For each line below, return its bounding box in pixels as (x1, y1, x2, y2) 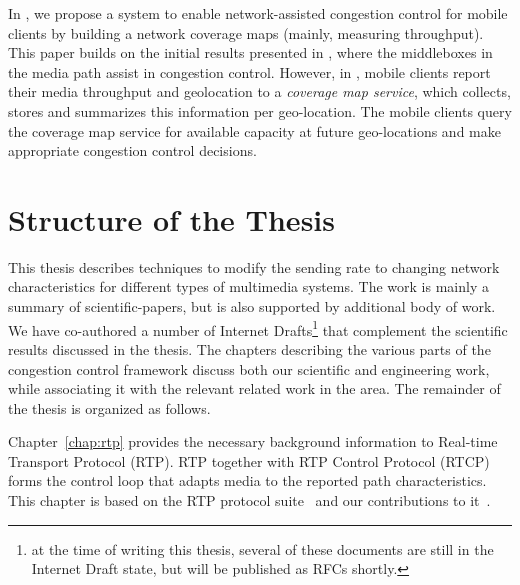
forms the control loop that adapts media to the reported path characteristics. (8, 470, 487, 491)
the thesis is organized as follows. (8, 397, 211, 418)
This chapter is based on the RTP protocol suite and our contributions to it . (8, 490, 491, 511)
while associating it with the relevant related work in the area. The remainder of (8, 378, 501, 399)
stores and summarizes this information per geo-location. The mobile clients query (8, 100, 512, 121)
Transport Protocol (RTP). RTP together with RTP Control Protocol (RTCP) (8, 450, 490, 471)
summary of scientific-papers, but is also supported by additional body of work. (8, 296, 496, 317)
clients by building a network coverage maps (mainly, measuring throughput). (8, 22, 484, 43)
